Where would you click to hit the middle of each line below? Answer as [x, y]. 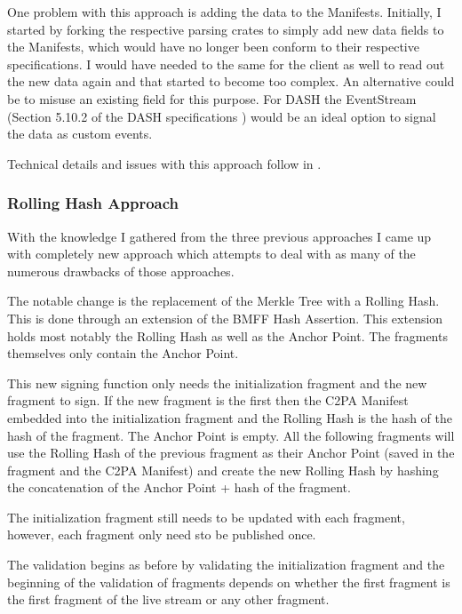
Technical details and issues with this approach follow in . [164, 163]
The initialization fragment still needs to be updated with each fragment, [206, 517]
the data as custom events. [80, 134]
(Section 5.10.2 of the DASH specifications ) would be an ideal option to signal [222, 116]
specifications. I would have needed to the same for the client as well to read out [226, 64]
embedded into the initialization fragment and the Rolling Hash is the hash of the [230, 417]
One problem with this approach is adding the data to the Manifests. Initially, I [224, 12]
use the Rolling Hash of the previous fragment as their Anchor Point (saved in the [231, 453]
